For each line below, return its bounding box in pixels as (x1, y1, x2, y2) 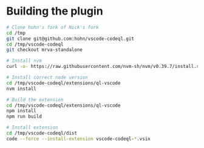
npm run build (6, 113, 42, 119)
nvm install (6, 86, 36, 92)
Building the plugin (6, 4, 103, 18)
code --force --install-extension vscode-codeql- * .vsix (6, 135, 151, 142)
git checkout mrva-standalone (6, 47, 83, 53)
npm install (6, 108, 36, 114)
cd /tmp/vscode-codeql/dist (6, 130, 78, 136)
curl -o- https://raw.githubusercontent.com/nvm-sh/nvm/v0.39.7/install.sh (6, 64, 202, 70)
